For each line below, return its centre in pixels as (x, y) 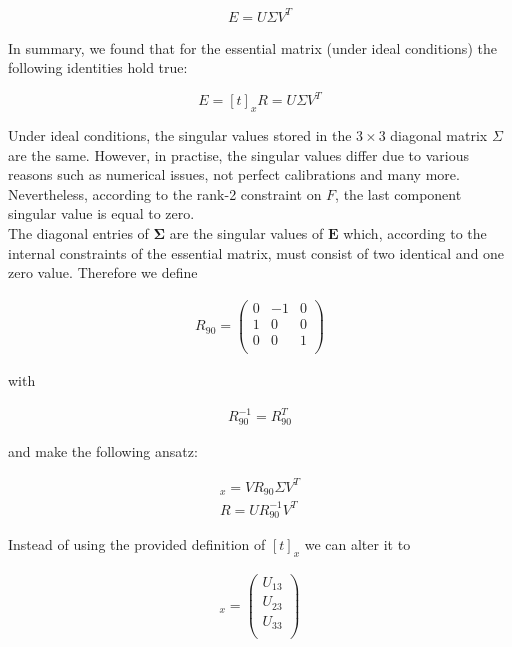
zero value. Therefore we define (103, 272)
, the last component (398, 193)
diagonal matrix (439, 135)
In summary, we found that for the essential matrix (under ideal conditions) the (252, 47)
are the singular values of (246, 232)
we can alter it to (357, 544)
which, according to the (415, 232)
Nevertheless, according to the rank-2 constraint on (165, 193)
